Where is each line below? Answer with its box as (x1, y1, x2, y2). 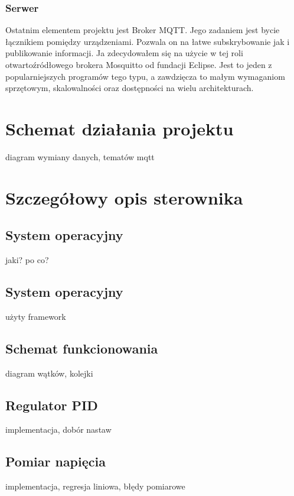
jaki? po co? (5, 254, 49, 266)
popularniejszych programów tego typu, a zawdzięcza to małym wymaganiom (5, 70, 285, 82)
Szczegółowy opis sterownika (5, 185, 243, 209)
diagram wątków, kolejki (5, 367, 93, 379)
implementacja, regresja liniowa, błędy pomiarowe (5, 480, 185, 492)
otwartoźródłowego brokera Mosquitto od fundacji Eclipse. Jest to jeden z (5, 59, 272, 70)
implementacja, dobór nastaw (5, 423, 112, 436)
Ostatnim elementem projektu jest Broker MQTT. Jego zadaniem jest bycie (5, 24, 280, 36)
